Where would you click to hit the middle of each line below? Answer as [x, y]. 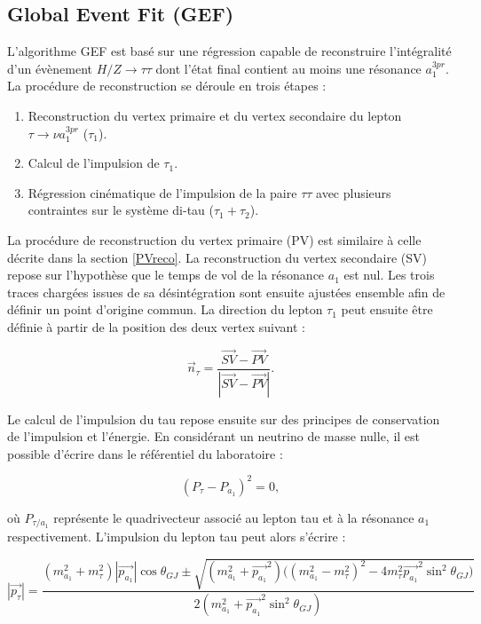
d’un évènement [50, 68]
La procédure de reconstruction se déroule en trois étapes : [167, 86]
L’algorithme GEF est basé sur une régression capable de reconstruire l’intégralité [229, 51]
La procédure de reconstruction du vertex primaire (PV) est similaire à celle [214, 239]
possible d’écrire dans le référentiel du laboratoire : [145, 453]
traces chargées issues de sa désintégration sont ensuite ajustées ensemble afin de [226, 292]
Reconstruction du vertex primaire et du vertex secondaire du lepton [215, 115]
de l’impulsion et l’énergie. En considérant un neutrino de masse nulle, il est [214, 436]
